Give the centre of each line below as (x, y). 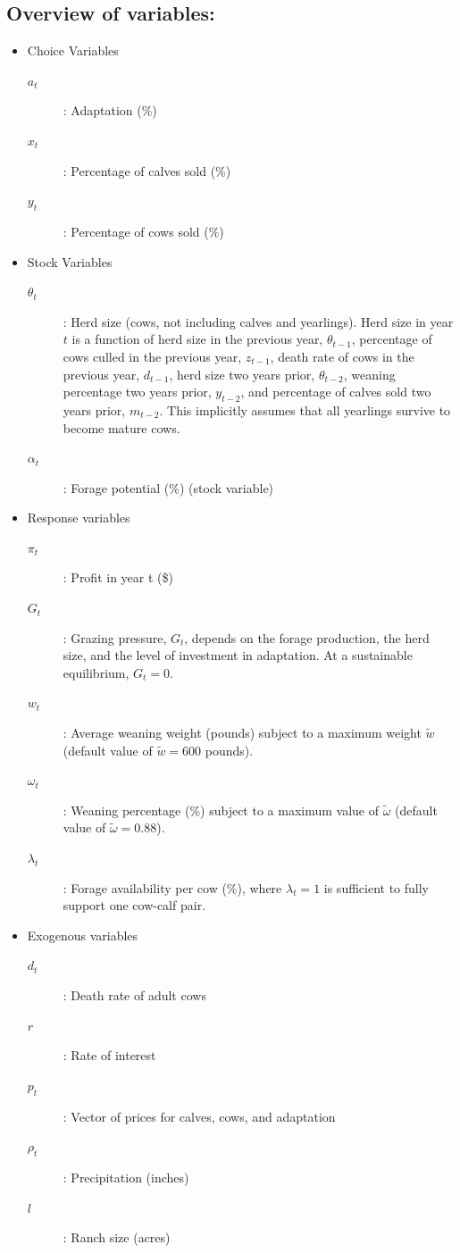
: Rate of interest (109, 1055)
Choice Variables (73, 50)
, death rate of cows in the (342, 356)
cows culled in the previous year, (152, 356)
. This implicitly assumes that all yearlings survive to (305, 409)
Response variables (79, 518)
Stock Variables (70, 261)
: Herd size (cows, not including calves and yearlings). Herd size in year (258, 321)
